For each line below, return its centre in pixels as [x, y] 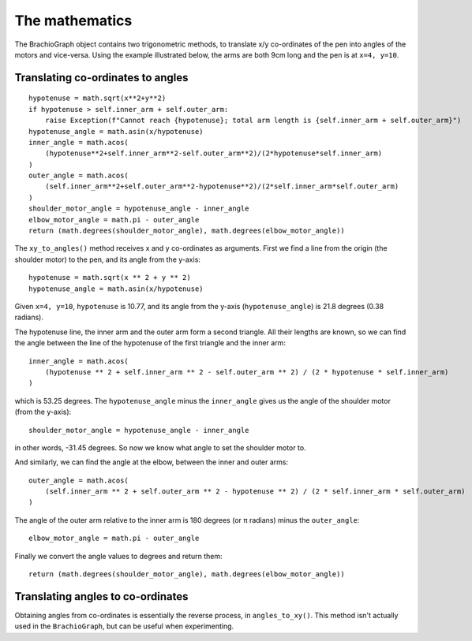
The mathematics [73, 20]
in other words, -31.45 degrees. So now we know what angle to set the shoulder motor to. [161, 447]
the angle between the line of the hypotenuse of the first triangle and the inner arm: [150, 343]
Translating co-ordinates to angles [101, 78]
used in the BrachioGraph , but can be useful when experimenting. [124, 626]
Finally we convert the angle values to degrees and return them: [118, 556]
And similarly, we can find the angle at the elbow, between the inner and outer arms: [152, 462]
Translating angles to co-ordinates [101, 596]
